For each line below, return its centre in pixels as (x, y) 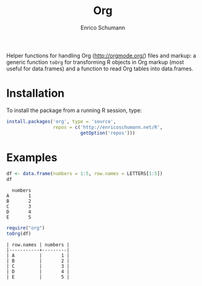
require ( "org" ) (26, 228)
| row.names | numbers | (38, 245)
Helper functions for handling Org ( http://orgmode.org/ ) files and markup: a (101, 55)
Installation (36, 93)
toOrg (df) (19, 234)
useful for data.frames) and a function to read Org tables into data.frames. (100, 69)
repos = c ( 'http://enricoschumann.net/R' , (108, 127)
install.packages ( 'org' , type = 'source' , (61, 121)
